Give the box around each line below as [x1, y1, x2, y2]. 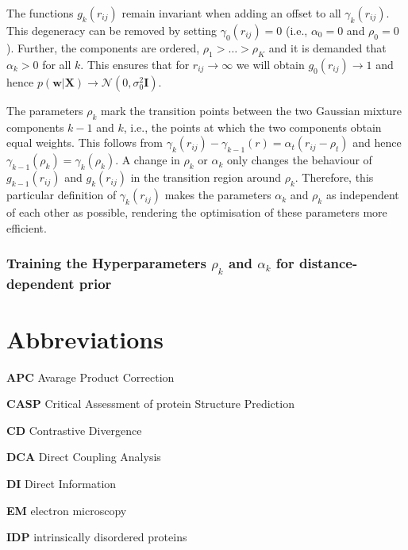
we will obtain [236, 56, 305, 72]
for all [42, 56, 71, 72]
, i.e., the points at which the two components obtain [123, 118, 382, 135]
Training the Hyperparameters [6, 253, 206, 273]
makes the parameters [164, 187, 271, 203]
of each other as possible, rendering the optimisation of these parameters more [6, 204, 387, 221]
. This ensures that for [80, 56, 190, 72]
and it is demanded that [268, 40, 387, 56]
